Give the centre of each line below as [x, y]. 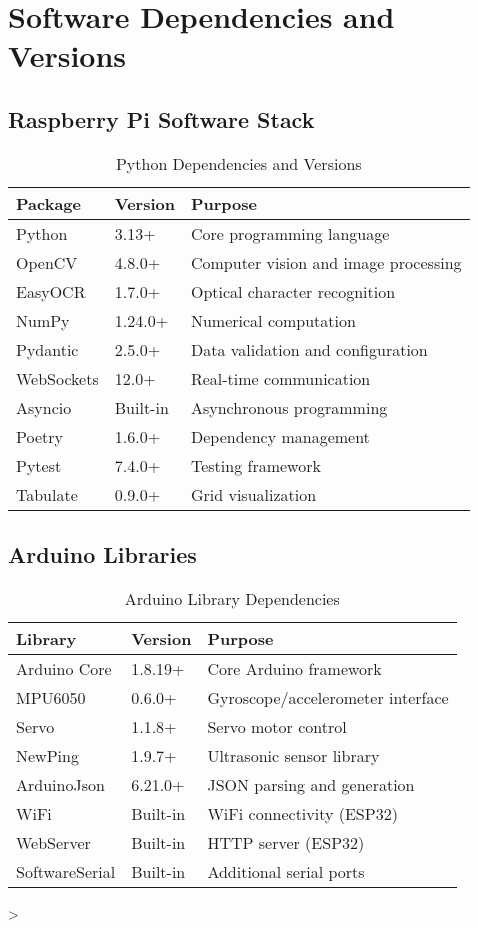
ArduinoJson [60, 784]
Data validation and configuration [309, 349]
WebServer [53, 842]
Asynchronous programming [289, 407]
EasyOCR [51, 291]
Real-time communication [280, 378]
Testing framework [255, 465]
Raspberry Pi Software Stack [161, 118]
